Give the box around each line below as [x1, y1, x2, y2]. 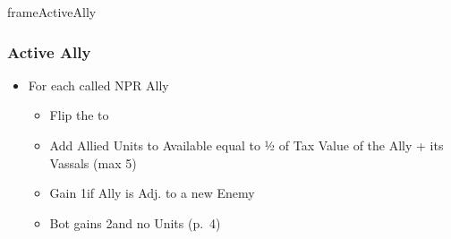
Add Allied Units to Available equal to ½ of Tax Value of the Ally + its [49, 136, 444, 154]
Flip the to [49, 106, 109, 124]
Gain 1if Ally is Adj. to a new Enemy [49, 184, 255, 202]
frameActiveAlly [7, 3, 97, 21]
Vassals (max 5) [49, 153, 137, 172]
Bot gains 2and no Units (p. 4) [49, 213, 221, 232]
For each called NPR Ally [28, 75, 169, 94]
